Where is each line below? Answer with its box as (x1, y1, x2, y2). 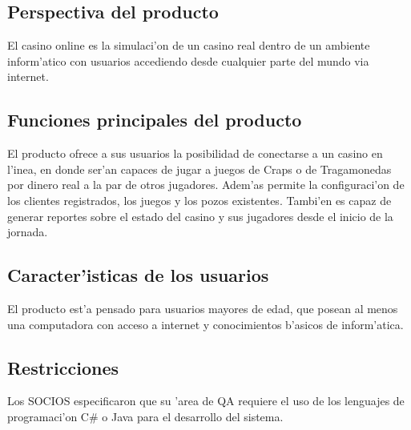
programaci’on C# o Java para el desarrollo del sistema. (7, 408, 284, 424)
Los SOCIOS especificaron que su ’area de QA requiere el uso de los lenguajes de (7, 392, 405, 409)
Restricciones (7, 355, 119, 380)
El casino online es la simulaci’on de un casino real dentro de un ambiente (7, 37, 370, 54)
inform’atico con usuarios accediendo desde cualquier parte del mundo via (7, 52, 369, 69)
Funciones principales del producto (7, 107, 302, 132)
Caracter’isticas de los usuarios (7, 263, 269, 287)
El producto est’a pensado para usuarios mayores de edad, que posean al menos (7, 299, 398, 316)
